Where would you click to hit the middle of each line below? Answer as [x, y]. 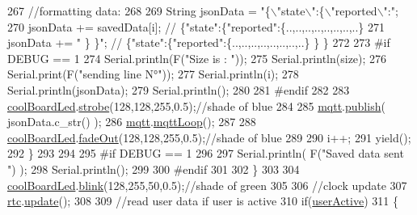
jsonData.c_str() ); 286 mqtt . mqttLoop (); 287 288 [132, 122]
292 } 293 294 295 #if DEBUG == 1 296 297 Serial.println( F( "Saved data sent [206, 153]
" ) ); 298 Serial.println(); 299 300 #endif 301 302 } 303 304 [154, 169]
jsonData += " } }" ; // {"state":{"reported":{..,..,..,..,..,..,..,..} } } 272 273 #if [199, 42]
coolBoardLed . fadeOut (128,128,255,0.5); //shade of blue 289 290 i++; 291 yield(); [209, 137]
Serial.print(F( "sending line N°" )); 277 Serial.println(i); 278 [153, 74]
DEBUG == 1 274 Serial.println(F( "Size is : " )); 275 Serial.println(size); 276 [197, 58]
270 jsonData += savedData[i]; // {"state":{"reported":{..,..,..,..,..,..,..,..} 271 [196, 26]
